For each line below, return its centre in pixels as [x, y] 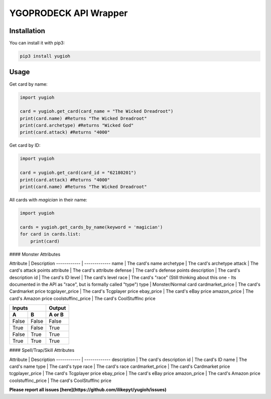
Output [57, 308]
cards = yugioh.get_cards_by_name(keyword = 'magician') [91, 227]
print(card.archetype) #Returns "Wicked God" [77, 126]
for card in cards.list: [50, 234]
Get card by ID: [25, 145]
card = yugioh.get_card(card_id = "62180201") [78, 173]
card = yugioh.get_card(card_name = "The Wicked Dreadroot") [97, 111]
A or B [56, 315]
